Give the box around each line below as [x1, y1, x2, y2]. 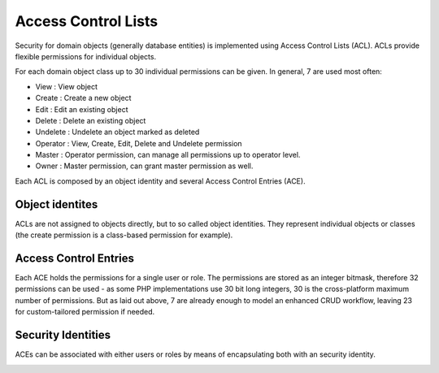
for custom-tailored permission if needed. [15, 307, 155, 317]
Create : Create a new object [35, 93, 132, 103]
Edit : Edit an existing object [35, 104, 128, 114]
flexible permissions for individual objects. [15, 51, 157, 61]
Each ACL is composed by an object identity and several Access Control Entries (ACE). [15, 176, 306, 186]
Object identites [15, 197, 98, 211]
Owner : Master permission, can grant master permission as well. [35, 161, 254, 171]
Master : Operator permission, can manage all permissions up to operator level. [35, 150, 301, 160]
